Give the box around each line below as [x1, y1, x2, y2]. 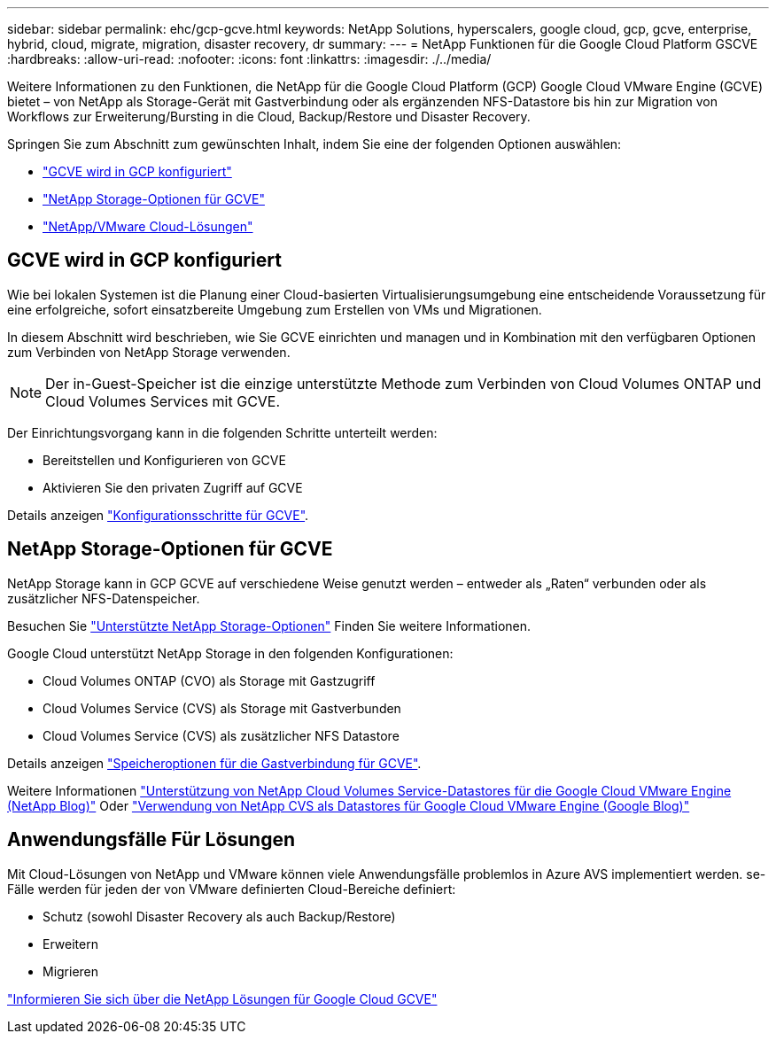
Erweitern [43, 936, 98, 952]
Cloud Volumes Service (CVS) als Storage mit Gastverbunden [43, 700, 401, 716]
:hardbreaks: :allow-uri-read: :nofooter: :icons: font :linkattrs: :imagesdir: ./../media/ [7, 51, 492, 66]
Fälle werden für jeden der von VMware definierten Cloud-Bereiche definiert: [7, 881, 456, 897]
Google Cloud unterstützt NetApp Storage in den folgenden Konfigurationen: [7, 645, 454, 661]
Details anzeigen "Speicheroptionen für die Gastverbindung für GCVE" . [7, 755, 422, 771]
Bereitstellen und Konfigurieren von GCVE [43, 452, 286, 468]
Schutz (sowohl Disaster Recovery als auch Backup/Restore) [43, 908, 396, 924]
